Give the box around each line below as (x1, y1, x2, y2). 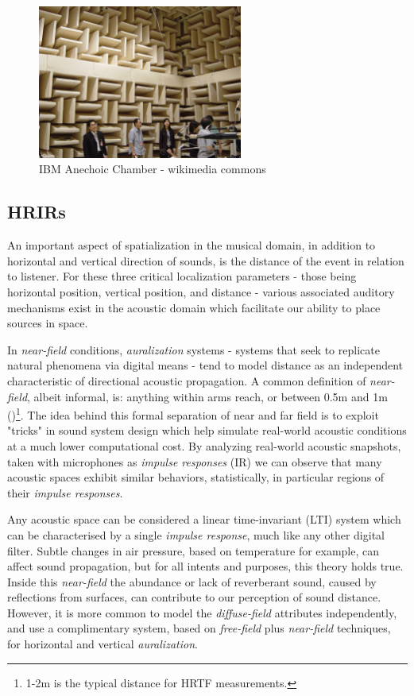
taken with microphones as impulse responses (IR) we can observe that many (7, 453, 382, 470)
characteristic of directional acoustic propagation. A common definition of (7, 372, 366, 389)
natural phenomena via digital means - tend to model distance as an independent (7, 357, 404, 373)
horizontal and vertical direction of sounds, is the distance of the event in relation (7, 252, 404, 269)
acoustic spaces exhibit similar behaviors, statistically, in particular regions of (7, 469, 385, 485)
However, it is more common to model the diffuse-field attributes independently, (7, 604, 397, 621)
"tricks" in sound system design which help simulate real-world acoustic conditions (7, 422, 407, 439)
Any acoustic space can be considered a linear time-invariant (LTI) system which (7, 511, 401, 528)
